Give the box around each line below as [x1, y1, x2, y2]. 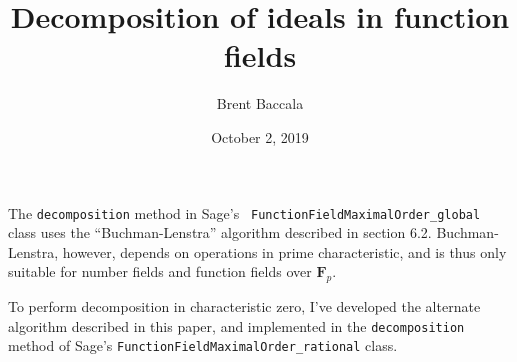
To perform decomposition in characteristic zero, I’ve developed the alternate [8, 296, 481, 317]
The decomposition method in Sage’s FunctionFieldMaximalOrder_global [8, 202, 481, 223]
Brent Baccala [216, 93, 304, 114]
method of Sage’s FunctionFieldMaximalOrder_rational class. [8, 335, 398, 356]
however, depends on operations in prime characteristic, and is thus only [62, 241, 507, 262]
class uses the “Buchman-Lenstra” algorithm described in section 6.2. [8, 222, 432, 243]
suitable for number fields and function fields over [8, 261, 312, 282]
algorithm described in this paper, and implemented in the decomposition [8, 315, 465, 336]
